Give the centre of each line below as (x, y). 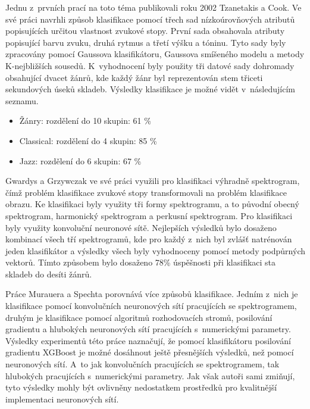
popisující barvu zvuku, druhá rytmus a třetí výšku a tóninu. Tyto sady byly (146, 42)
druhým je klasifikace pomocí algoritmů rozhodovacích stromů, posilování (139, 317)
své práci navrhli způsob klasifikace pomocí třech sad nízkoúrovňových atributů (150, 19)
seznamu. (22, 100)
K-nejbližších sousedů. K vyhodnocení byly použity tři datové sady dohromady (150, 65)
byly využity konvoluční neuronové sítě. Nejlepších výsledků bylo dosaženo (141, 227)
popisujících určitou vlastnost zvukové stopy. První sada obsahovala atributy (145, 31)
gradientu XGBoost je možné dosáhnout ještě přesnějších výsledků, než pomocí (150, 352)
